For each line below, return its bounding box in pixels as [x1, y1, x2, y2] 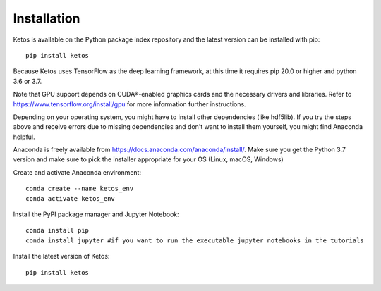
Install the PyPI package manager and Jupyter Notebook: [13, 210, 179, 218]
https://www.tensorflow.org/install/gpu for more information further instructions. [13, 99, 246, 109]
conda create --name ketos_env [25, 185, 134, 193]
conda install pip [25, 226, 90, 235]
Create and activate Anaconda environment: [13, 168, 141, 176]
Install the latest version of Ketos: [13, 252, 110, 261]
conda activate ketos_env [25, 194, 116, 202]
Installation [13, 11, 80, 26]
